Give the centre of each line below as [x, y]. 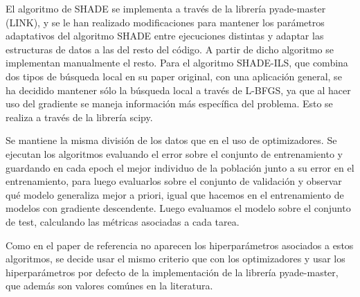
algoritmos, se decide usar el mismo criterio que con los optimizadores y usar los [175, 259]
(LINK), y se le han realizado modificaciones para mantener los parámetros [165, 22]
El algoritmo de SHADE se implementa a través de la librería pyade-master [166, 8]
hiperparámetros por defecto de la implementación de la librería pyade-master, [172, 272]
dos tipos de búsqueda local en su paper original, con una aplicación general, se [174, 76]
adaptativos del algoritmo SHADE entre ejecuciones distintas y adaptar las [165, 36]
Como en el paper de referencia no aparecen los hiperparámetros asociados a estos [180, 245]
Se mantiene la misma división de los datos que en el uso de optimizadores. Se [171, 140]
